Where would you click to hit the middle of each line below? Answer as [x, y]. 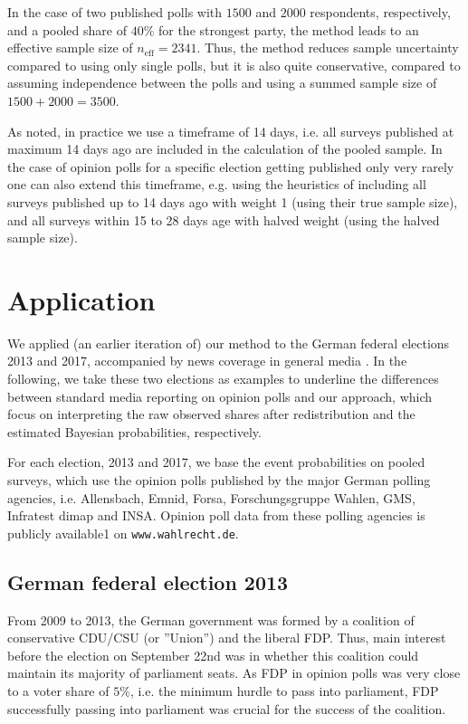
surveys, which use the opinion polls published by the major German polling [219, 480]
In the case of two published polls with [115, 12]
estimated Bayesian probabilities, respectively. [134, 431]
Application [81, 299]
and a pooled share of [67, 29]
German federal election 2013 [148, 581]
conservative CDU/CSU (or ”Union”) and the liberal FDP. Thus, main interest [227, 638]
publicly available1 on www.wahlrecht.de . [123, 533]
